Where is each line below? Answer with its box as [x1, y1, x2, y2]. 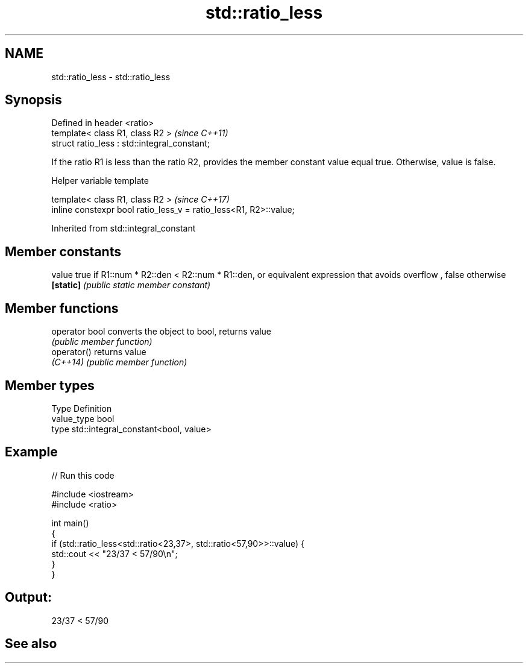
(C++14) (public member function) [51, 357, 187, 368]
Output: [5, 590, 52, 605]
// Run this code [51, 470, 115, 481]
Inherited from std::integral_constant [51, 223, 196, 234]
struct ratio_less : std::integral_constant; [51, 138, 210, 149]
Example [5, 444, 58, 460]
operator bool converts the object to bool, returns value [51, 326, 271, 337]
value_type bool [51, 413, 115, 424]
